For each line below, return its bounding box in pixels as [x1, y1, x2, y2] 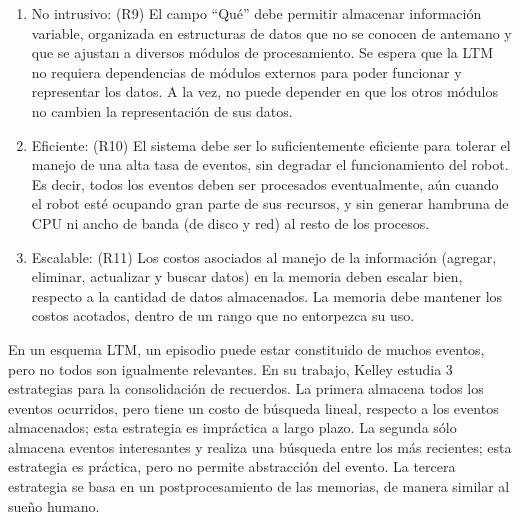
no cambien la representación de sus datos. [31, 100, 293, 121]
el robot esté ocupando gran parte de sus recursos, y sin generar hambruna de [31, 193, 509, 214]
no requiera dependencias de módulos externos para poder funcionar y [31, 61, 462, 82]
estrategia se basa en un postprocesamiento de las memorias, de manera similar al [8, 476, 510, 497]
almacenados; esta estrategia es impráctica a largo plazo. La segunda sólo [8, 417, 457, 438]
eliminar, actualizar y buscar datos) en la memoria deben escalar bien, [31, 266, 463, 287]
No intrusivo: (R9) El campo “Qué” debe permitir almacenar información [31, 3, 482, 23]
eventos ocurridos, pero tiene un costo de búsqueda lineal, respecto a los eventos [8, 397, 499, 418]
